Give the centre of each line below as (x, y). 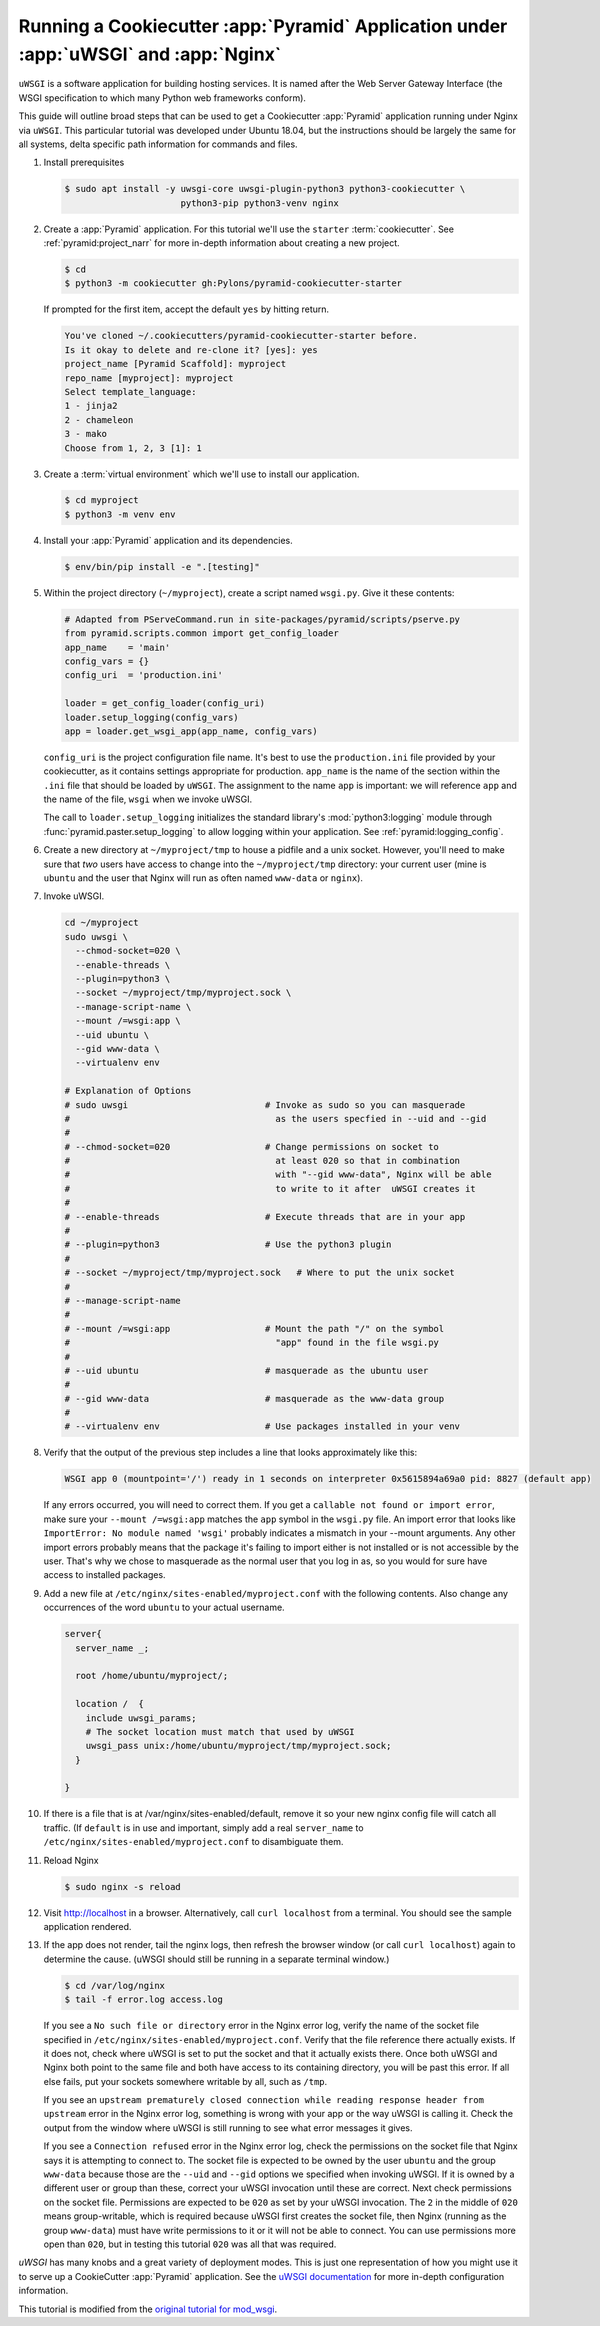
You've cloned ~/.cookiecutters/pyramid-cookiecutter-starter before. (241, 336)
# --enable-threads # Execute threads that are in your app (265, 1216)
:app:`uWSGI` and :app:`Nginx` (150, 54)
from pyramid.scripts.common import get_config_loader (201, 633)
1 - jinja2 (91, 406)
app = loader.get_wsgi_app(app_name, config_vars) (191, 731)
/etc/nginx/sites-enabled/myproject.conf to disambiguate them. (193, 1842)
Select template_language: (130, 391)
